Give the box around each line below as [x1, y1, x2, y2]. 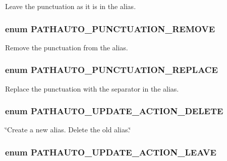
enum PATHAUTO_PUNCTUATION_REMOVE [5, 22, 215, 35]
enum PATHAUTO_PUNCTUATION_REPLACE [5, 63, 218, 76]
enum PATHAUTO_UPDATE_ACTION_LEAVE [5, 145, 216, 158]
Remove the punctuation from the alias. [5, 42, 128, 52]
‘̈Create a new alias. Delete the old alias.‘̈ [5, 124, 131, 135]
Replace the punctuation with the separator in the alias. [5, 83, 179, 94]
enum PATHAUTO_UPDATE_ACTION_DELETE [5, 105, 223, 117]
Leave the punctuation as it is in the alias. [5, 1, 136, 11]
